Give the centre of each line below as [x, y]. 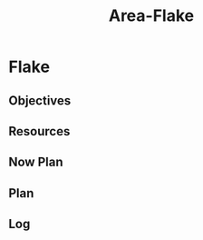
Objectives [40, 100]
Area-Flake [151, 16]
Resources [39, 131]
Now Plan [36, 162]
